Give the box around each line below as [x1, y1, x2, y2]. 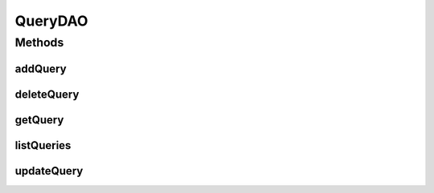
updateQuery [14, 164, 84, 178]
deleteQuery [14, 87, 80, 101]
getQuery [14, 113, 64, 127]
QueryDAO [14, 12, 88, 30]
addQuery [14, 62, 68, 75]
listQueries [14, 139, 72, 152]
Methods [14, 35, 64, 50]
